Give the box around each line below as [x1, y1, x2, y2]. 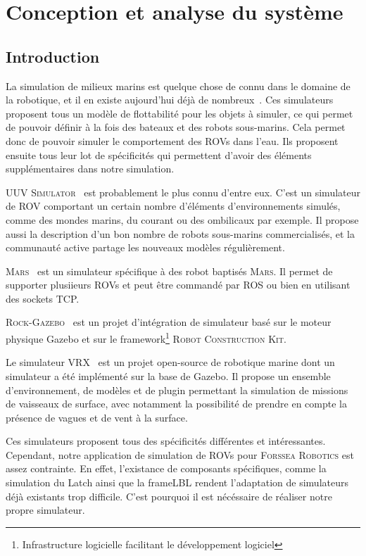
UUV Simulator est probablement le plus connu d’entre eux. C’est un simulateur [6, 184, 360, 199]
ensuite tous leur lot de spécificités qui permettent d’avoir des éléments [6, 147, 312, 162]
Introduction [6, 45, 100, 67]
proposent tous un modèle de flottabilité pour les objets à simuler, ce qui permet [6, 106, 353, 120]
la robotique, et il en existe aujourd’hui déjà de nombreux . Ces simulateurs [6, 92, 334, 107]
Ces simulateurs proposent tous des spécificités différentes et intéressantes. [6, 434, 326, 448]
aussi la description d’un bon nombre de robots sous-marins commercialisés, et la [6, 226, 355, 241]
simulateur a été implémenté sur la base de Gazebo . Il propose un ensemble [6, 368, 331, 383]
